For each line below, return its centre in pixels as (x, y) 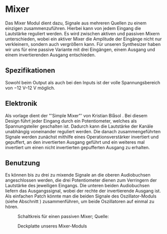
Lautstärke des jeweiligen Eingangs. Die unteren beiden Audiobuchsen (78, 186)
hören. (12, 207)
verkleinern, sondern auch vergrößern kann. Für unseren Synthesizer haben (83, 44)
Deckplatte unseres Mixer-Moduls (52, 226)
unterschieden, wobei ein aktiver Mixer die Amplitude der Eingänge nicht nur (83, 39)
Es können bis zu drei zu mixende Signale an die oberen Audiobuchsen (78, 175)
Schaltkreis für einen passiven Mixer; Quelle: (63, 217)
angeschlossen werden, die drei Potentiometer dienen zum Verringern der (81, 180)
